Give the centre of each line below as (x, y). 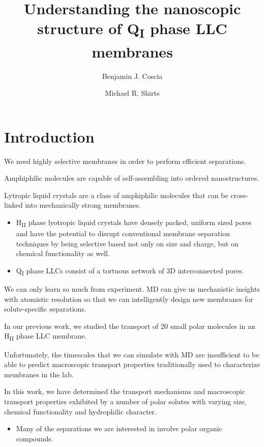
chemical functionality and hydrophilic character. (80, 411)
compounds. (35, 438)
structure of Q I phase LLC (132, 30)
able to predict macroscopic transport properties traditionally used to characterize (132, 364)
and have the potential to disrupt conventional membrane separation (123, 233)
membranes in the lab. (39, 374)
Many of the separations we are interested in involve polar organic (119, 428)
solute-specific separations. (45, 309)
